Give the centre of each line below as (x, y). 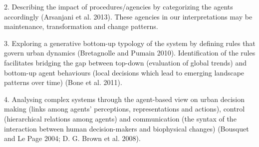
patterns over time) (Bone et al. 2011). (63, 82)
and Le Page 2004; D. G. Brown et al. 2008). (72, 138)
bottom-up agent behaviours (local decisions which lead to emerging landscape (124, 72)
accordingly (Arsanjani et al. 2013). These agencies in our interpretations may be (128, 16)
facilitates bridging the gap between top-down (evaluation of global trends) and (125, 62)
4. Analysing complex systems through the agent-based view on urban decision (124, 99)
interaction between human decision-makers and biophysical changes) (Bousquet (127, 128)
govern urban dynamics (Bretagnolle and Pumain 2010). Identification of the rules (130, 53)
